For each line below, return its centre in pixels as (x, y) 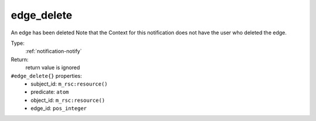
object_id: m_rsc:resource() (68, 100)
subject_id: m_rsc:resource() (69, 84)
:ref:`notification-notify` (54, 51)
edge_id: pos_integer (59, 108)
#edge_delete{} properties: (46, 76)
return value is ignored (53, 67)
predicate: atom (50, 92)
